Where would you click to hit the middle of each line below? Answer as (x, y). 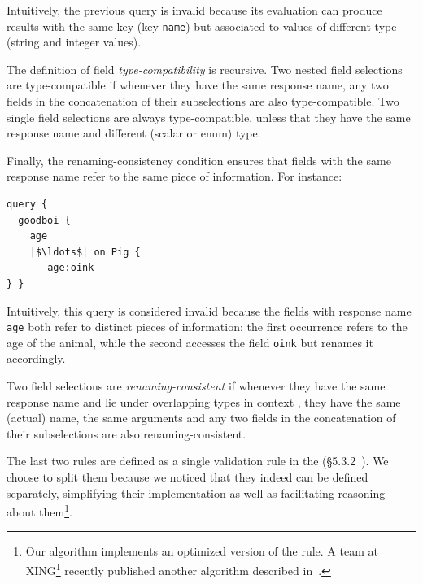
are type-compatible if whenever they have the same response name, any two (198, 85)
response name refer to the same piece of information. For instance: (174, 176)
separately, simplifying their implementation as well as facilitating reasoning (196, 492)
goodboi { (44, 220)
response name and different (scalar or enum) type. (134, 133)
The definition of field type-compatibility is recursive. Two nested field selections (205, 69)
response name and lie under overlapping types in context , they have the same (204, 401)
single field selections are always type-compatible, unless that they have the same (209, 117)
